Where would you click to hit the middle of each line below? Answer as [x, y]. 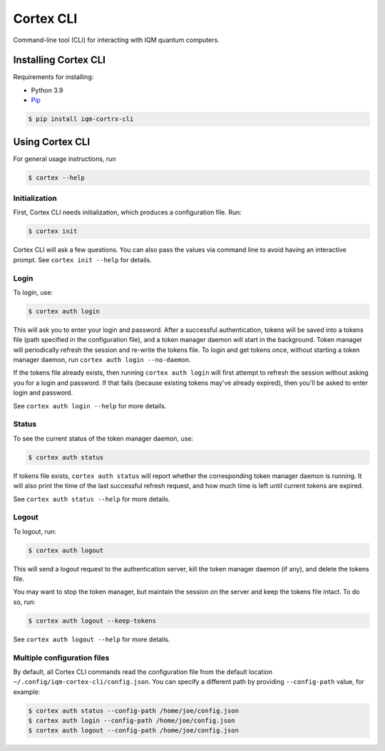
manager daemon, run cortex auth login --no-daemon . [102, 360]
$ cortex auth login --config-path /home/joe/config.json [132, 721]
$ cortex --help [57, 177]
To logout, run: [35, 532]
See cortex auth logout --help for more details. [92, 639]
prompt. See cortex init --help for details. [83, 259]
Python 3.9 [47, 90]
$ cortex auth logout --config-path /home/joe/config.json [133, 731]
